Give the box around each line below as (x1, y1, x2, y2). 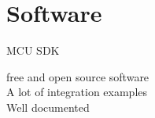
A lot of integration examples (6, 84, 148, 100)
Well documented (6, 98, 90, 115)
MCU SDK (6, 42, 60, 59)
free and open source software (6, 68, 149, 84)
